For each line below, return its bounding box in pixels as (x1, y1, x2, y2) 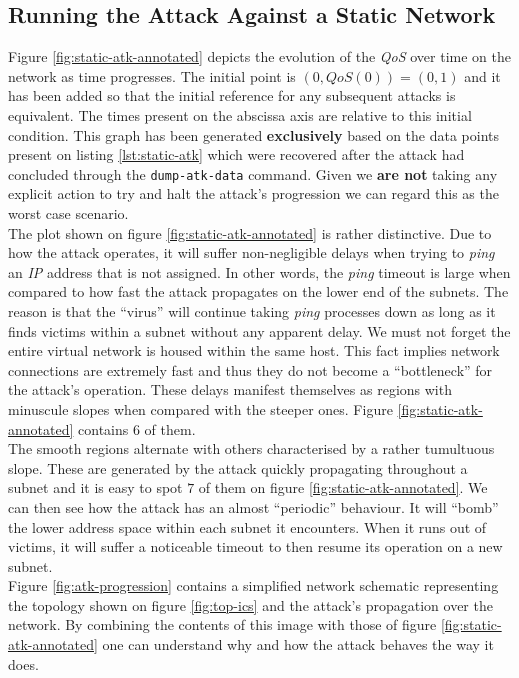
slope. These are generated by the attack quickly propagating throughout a (8, 457, 468, 478)
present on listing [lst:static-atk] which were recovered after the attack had (8, 144, 465, 165)
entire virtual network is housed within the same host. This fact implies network (8, 340, 500, 361)
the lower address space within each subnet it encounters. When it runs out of (8, 516, 487, 537)
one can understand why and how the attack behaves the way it (102, 634, 494, 655)
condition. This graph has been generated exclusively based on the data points (8, 124, 500, 145)
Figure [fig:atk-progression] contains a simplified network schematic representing (8, 575, 499, 596)
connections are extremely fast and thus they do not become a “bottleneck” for (8, 359, 493, 380)
